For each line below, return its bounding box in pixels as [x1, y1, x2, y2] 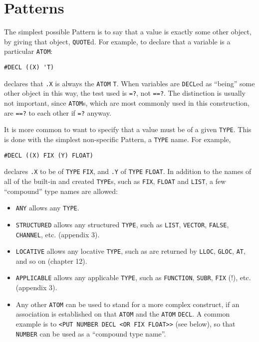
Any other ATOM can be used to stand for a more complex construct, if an [15, 299, 240, 309]
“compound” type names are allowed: [4, 185, 118, 196]
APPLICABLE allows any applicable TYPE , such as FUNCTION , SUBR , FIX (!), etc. [15, 272, 251, 283]
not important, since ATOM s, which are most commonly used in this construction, [4, 98, 250, 108]
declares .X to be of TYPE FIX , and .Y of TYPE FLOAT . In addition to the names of [4, 166, 252, 176]
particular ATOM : [4, 46, 53, 56]
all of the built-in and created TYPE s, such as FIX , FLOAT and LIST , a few [4, 175, 226, 186]
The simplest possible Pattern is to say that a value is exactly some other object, [4, 26, 252, 37]
